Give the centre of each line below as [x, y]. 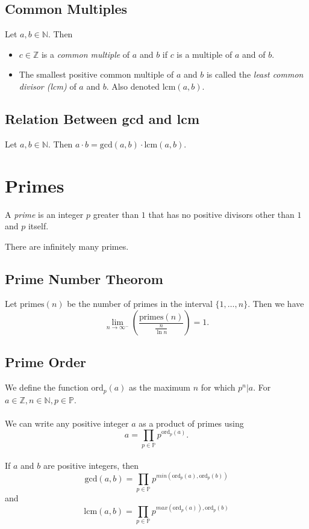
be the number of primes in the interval [140, 304]
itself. [38, 226]
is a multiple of [204, 54]
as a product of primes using [191, 423]
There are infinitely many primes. [67, 246]
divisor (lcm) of [48, 86]
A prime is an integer [44, 214]
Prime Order [45, 362]
